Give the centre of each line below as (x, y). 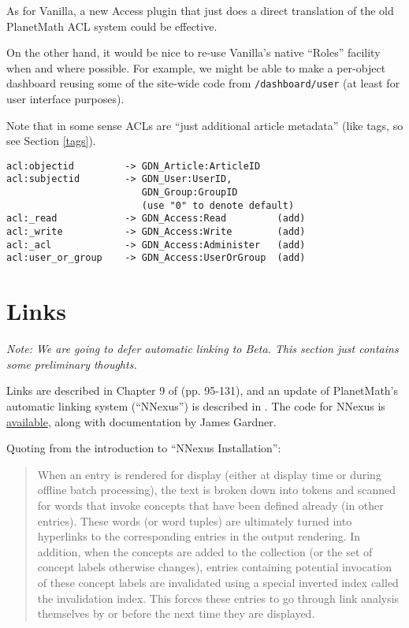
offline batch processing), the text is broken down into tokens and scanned (217, 490)
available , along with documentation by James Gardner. (141, 421)
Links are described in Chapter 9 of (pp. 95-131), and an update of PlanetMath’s (203, 390)
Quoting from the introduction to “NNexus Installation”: (144, 448)
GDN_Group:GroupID (190, 193)
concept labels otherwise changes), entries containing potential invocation (214, 567)
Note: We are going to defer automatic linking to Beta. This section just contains (203, 349)
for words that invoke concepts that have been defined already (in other (210, 505)
